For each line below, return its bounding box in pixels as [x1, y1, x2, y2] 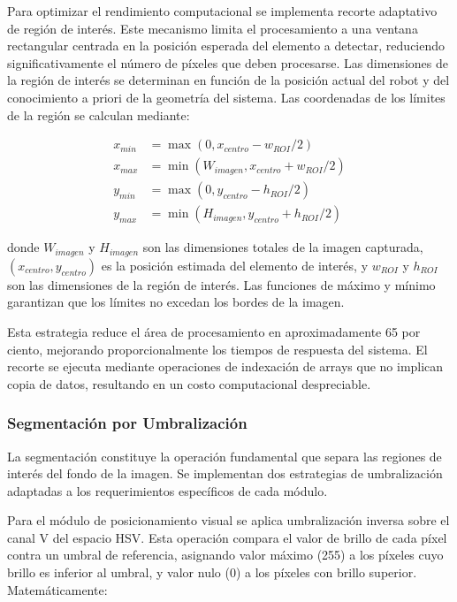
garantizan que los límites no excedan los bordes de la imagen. [7, 293, 345, 311]
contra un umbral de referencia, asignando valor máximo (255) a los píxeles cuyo [7, 545, 444, 564]
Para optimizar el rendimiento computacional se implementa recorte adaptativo [7, 2, 438, 19]
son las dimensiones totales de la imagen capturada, [142, 238, 423, 256]
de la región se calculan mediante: [7, 105, 190, 124]
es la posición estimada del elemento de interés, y [101, 255, 369, 274]
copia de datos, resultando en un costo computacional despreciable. [7, 374, 371, 392]
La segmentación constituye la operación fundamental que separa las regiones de [7, 446, 442, 465]
